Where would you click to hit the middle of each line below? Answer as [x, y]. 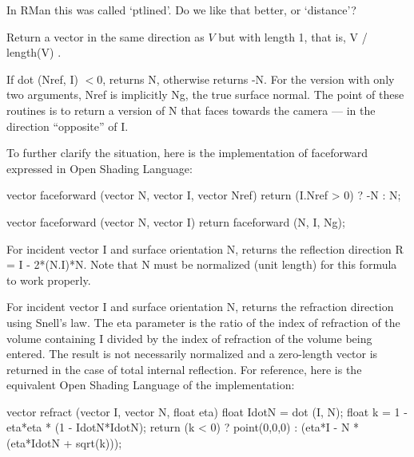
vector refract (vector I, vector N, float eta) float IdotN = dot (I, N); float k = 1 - [207, 411]
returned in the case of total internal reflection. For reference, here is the [184, 369]
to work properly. [49, 280]
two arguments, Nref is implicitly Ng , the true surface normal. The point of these [205, 95]
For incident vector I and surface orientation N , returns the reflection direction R [205, 248]
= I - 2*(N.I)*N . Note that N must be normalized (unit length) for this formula [202, 264]
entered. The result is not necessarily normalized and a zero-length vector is [192, 354]
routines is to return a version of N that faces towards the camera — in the [191, 110]
